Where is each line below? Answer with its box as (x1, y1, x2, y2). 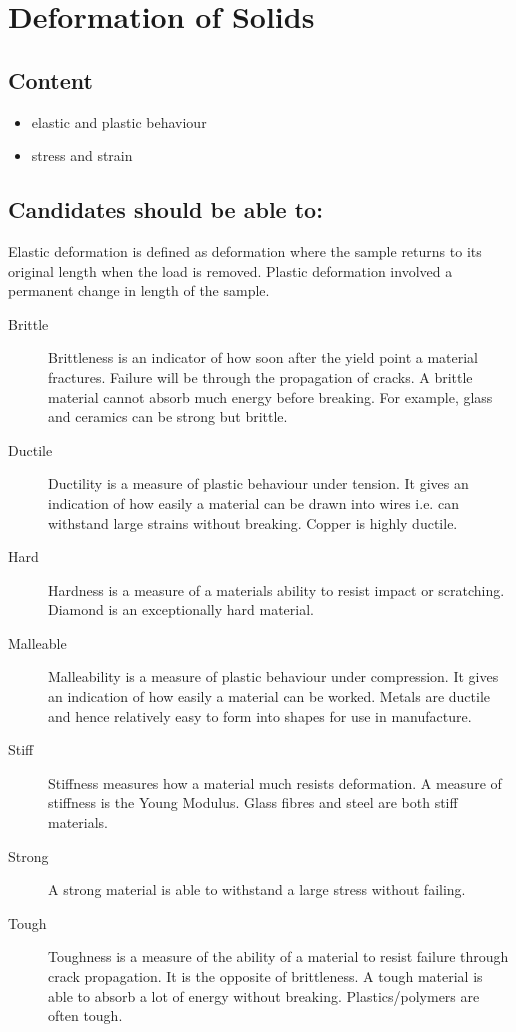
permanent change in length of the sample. (8, 280, 270, 301)
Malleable (8, 632, 67, 653)
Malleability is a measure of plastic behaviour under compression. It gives (48, 666, 499, 687)
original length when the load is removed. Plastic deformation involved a (8, 260, 453, 281)
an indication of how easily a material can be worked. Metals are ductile (48, 686, 491, 707)
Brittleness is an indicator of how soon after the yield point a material (48, 347, 478, 368)
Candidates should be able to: (8, 194, 323, 225)
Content (8, 64, 93, 95)
